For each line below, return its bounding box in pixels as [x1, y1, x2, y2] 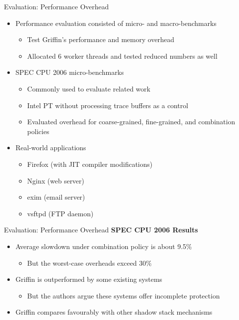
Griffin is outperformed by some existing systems [15, 274, 163, 284]
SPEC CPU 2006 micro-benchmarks [15, 67, 124, 77]
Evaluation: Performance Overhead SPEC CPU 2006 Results [4, 225, 198, 235]
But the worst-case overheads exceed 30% [27, 257, 152, 268]
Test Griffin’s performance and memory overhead [27, 34, 174, 45]
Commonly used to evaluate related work [27, 83, 150, 93]
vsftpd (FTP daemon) [27, 208, 94, 218]
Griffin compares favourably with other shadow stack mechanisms [15, 307, 213, 317]
